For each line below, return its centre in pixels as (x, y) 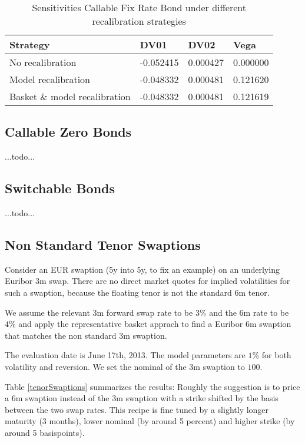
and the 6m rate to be (249, 312)
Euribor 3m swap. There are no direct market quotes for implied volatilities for (147, 281)
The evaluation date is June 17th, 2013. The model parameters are (125, 355)
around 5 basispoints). (45, 432)
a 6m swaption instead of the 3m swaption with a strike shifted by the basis (142, 398)
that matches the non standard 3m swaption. (86, 335)
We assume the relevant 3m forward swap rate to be (99, 312)
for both (276, 355)
